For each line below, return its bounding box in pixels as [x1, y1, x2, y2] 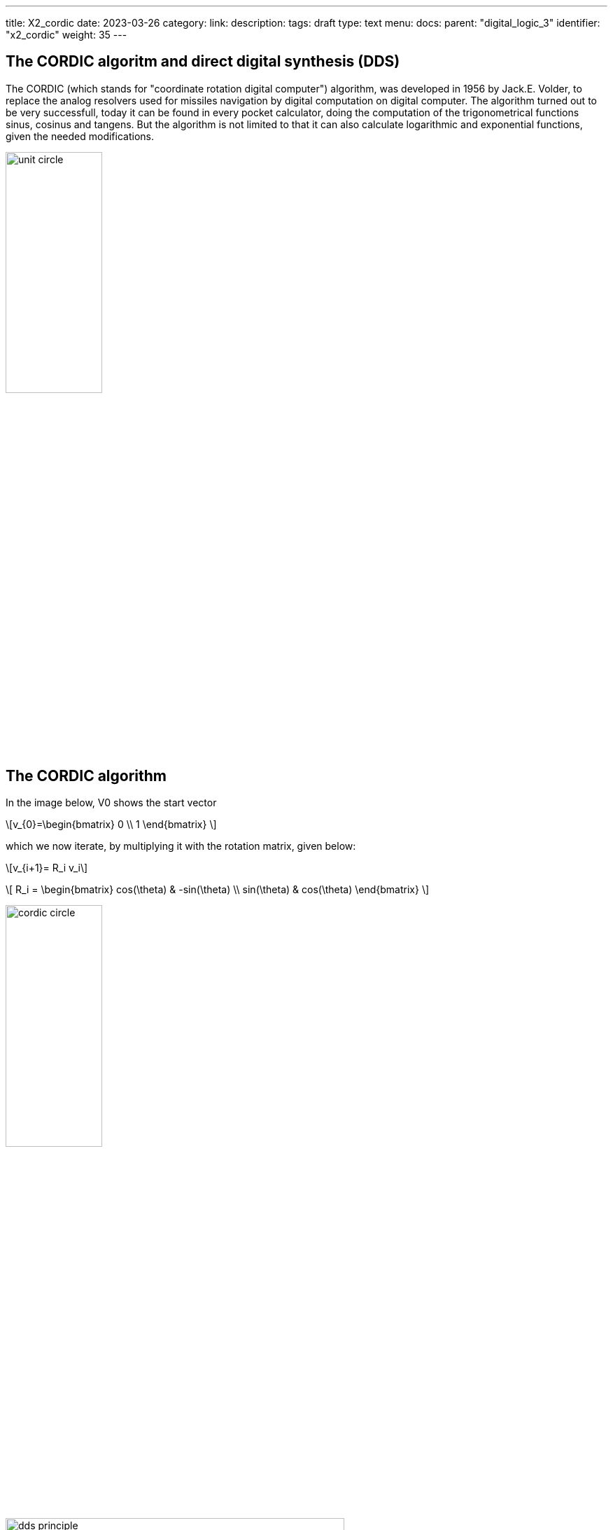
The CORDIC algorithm [6, 767, 167, 785]
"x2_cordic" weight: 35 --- [6, 29, 127, 41]
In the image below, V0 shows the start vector [6, 797, 217, 809]
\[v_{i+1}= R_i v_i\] [6, 862, 88, 874]
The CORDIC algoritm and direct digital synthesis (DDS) [6, 53, 400, 71]
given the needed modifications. [6, 130, 154, 142]
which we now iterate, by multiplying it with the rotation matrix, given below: [6, 840, 356, 853]
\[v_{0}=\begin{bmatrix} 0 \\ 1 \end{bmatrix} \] [6, 818, 217, 831]
